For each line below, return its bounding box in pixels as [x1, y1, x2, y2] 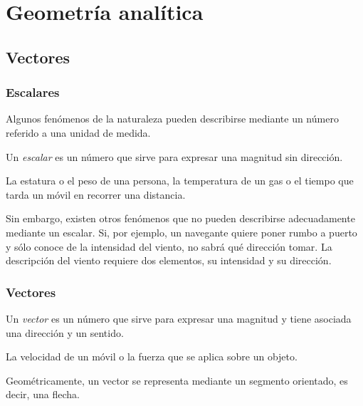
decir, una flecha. [6, 387, 80, 402]
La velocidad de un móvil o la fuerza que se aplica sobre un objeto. [6, 349, 298, 364]
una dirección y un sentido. [6, 325, 124, 340]
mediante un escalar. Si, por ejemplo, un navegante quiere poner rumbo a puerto [6, 224, 357, 239]
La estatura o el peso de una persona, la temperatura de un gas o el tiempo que [6, 173, 354, 188]
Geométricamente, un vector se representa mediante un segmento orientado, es [6, 373, 348, 387]
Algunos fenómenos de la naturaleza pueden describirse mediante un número [6, 111, 339, 126]
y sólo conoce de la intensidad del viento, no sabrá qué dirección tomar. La [6, 239, 332, 254]
